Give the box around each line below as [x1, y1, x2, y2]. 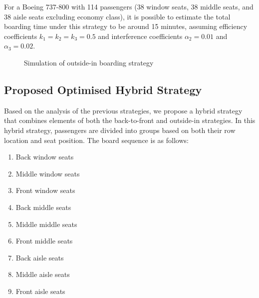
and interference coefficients [98, 30, 183, 41]
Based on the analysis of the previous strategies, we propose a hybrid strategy [4, 105, 243, 115]
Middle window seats [15, 168, 80, 178]
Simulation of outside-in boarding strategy [24, 57, 154, 67]
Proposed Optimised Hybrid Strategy [4, 81, 202, 97]
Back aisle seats [15, 252, 64, 262]
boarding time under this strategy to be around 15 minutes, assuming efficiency [4, 21, 248, 31]
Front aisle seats [15, 285, 65, 296]
